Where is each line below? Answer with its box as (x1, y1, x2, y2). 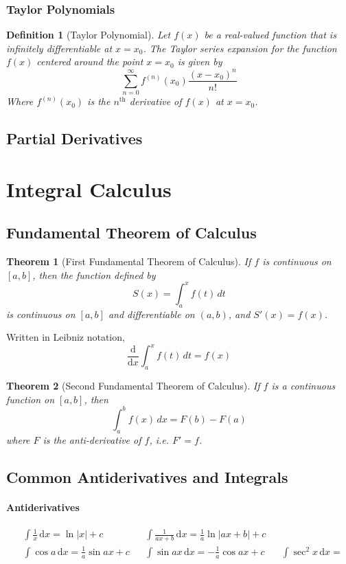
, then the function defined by (32, 267, 156, 282)
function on (6, 392, 55, 406)
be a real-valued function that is (204, 27, 336, 42)
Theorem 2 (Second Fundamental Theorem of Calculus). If (6, 379, 260, 393)
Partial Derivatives (6, 128, 143, 149)
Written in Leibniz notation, (6, 330, 125, 344)
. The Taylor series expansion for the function (143, 41, 337, 55)
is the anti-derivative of (43, 432, 141, 447)
